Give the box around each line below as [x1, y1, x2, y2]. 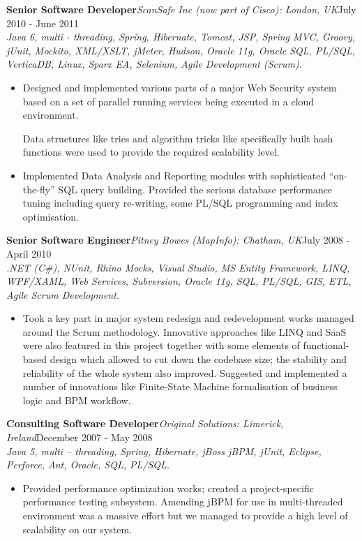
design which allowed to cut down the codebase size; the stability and [50, 352, 347, 366]
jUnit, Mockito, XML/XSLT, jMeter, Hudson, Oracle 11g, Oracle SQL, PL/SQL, [6, 43, 356, 57]
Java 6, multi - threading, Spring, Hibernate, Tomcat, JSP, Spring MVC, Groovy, [6, 29, 355, 44]
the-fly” [22, 181, 55, 196]
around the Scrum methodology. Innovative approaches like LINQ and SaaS [22, 324, 347, 339]
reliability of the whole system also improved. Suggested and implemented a [22, 365, 347, 380]
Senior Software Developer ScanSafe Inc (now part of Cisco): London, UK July [6, 2, 356, 16]
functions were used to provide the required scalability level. [22, 144, 280, 159]
